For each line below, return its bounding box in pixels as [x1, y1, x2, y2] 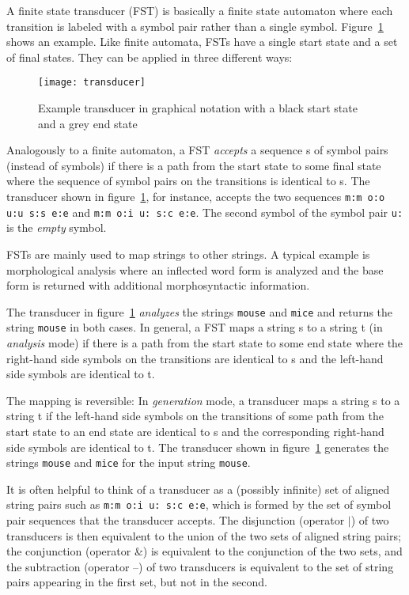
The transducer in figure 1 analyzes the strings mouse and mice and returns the [6, 303, 393, 320]
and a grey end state [38, 115, 138, 131]
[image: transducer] [38, 77, 146, 89]
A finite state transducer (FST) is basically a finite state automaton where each [6, 2, 393, 18]
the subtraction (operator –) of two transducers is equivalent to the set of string [6, 558, 394, 574]
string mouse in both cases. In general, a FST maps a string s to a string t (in [6, 319, 383, 335]
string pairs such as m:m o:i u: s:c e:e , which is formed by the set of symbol [6, 496, 392, 513]
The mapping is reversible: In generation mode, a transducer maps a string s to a [6, 392, 400, 408]
